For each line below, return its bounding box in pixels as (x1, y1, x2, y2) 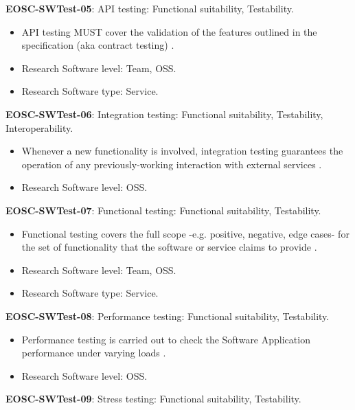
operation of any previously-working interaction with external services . (21, 157, 322, 171)
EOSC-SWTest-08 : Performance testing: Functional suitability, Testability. (5, 308, 330, 323)
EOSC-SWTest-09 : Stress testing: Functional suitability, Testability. (5, 391, 301, 406)
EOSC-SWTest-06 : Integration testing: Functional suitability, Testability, (5, 106, 323, 121)
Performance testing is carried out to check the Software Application (21, 332, 310, 346)
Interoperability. (5, 120, 73, 135)
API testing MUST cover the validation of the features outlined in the (21, 24, 317, 38)
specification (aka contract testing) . (21, 38, 174, 52)
